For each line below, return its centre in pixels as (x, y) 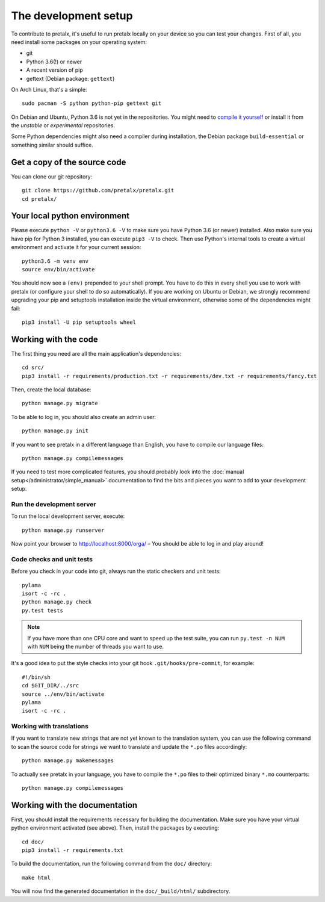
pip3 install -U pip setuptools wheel (79, 322)
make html (36, 878)
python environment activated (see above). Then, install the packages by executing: (115, 828)
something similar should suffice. (52, 145)
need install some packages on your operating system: (79, 42)
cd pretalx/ (39, 199)
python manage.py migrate (60, 403)
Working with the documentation (74, 805)
